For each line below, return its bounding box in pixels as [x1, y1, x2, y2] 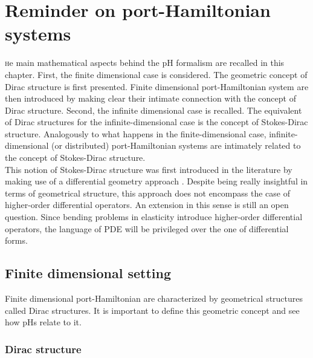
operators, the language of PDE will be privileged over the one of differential [5, 222, 289, 235]
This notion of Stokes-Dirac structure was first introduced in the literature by [5, 163, 292, 175]
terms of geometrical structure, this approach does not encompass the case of [5, 186, 291, 199]
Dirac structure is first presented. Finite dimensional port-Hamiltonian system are [5, 80, 309, 93]
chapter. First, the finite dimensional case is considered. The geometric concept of [5, 68, 308, 80]
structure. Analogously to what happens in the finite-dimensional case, [5, 127, 266, 140]
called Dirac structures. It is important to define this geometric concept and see [5, 304, 300, 316]
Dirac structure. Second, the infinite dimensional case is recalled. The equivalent [5, 103, 302, 116]
